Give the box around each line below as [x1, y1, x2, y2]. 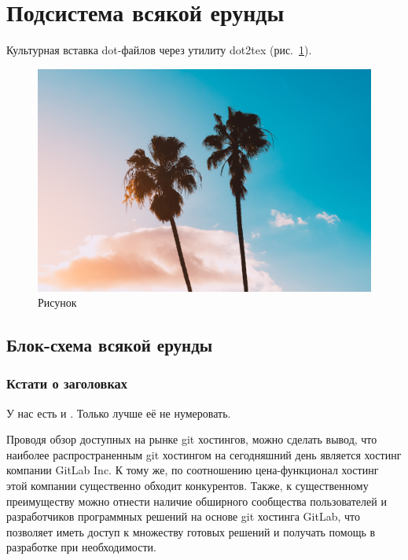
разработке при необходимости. [6, 539, 156, 555]
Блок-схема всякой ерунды [6, 333, 213, 357]
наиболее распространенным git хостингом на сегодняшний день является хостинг [6, 446, 402, 462]
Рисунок [38, 294, 77, 311]
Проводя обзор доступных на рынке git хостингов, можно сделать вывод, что [6, 431, 377, 448]
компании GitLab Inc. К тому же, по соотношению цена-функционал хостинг [6, 462, 379, 478]
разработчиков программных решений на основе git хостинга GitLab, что [6, 508, 360, 525]
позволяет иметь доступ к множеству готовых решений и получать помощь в [6, 523, 376, 540]
